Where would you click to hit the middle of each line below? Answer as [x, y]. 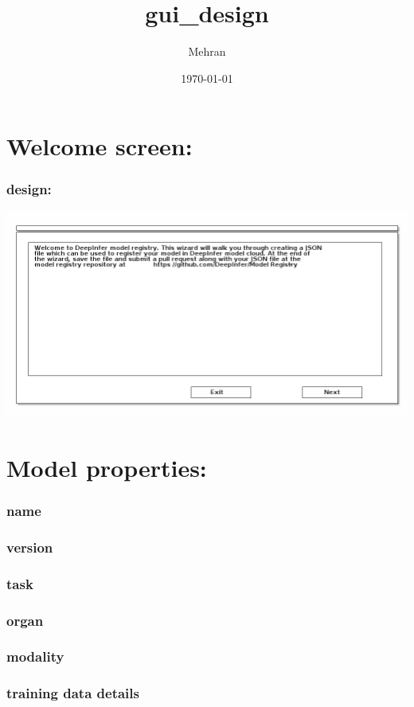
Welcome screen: [100, 146]
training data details [73, 693]
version [30, 547]
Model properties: [107, 467]
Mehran [207, 51]
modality [35, 656]
